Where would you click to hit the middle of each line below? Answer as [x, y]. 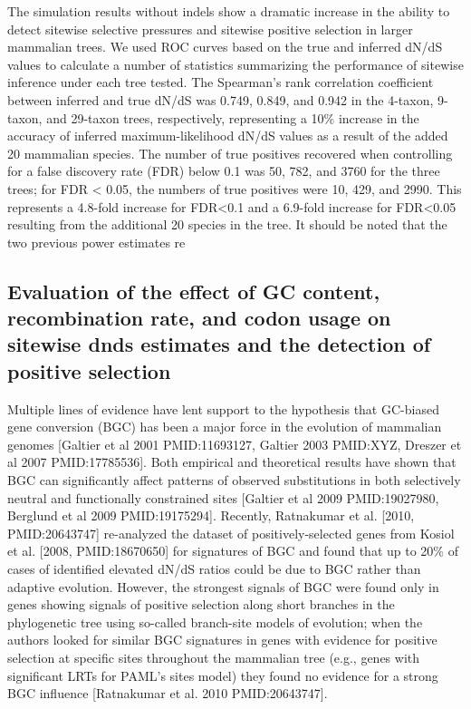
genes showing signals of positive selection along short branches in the [201, 604]
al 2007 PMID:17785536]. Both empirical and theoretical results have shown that [232, 462]
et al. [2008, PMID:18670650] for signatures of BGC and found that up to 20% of [233, 551]
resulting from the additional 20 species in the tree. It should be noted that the [227, 224]
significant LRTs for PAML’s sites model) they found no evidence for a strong [223, 675]
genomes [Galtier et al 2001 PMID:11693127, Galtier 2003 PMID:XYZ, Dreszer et [235, 444]
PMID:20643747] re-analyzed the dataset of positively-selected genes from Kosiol [231, 533]
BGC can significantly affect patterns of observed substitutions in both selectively [234, 480]
